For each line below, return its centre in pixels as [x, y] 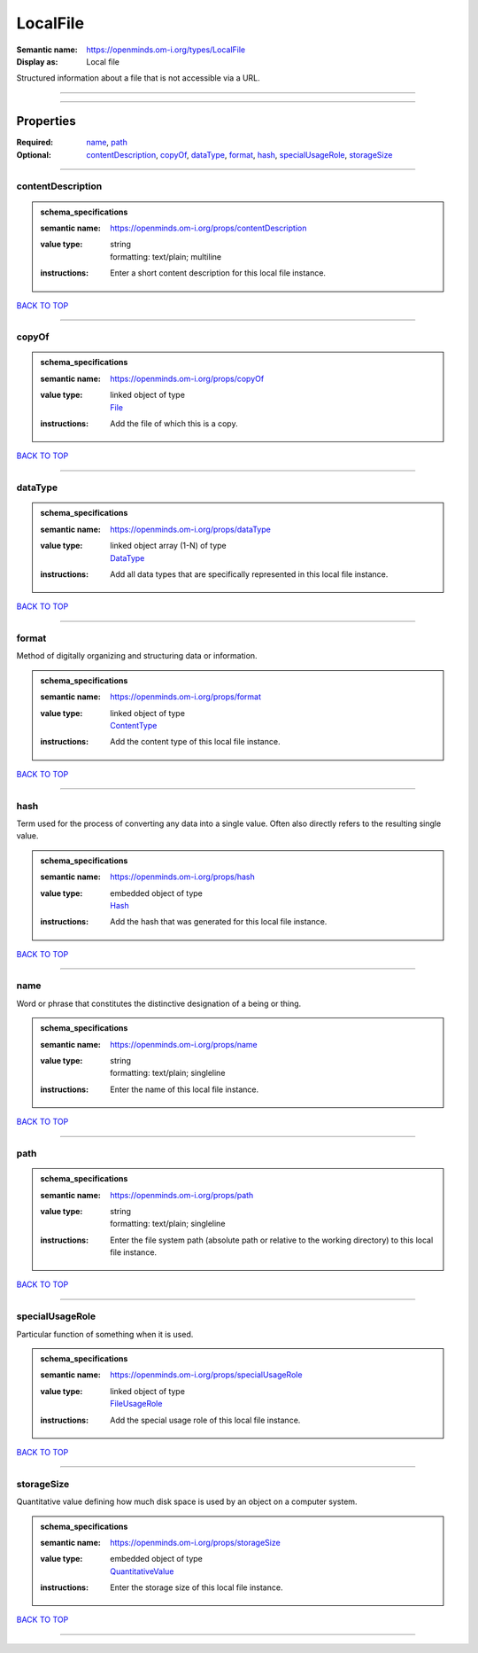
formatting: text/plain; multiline [166, 256]
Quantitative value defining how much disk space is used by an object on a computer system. [187, 1501]
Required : [35, 143]
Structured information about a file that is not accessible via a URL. [138, 78]
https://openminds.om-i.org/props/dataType [191, 529]
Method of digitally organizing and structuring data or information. [137, 656]
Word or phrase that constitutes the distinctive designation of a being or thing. [159, 1003]
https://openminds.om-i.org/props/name [184, 1044]
